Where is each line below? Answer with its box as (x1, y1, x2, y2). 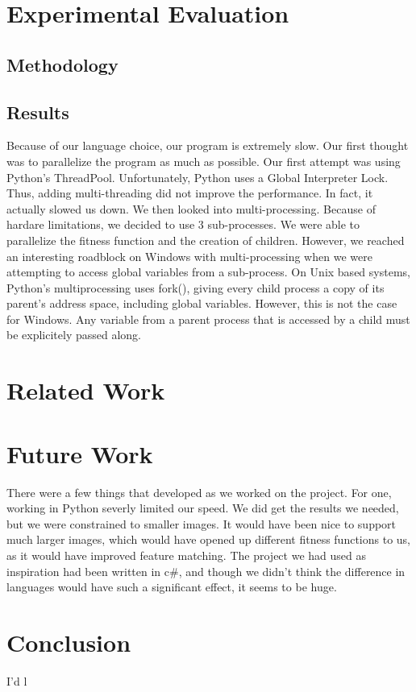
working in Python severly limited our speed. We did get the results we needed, (6, 499, 399, 516)
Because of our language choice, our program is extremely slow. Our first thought (6, 137, 409, 154)
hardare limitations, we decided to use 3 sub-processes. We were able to (6, 216, 360, 233)
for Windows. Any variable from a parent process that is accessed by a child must (6, 310, 410, 327)
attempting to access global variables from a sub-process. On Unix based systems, (6, 263, 410, 280)
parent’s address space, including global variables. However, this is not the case (6, 295, 397, 312)
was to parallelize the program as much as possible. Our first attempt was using (6, 152, 401, 169)
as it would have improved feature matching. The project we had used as (6, 546, 366, 563)
